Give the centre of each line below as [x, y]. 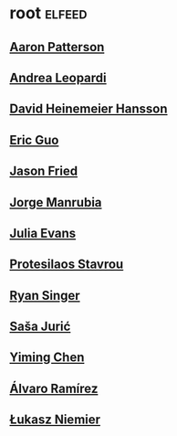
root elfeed [48, 13]
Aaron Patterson [57, 47]
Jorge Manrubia [56, 202]
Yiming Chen [47, 358]
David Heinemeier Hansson [88, 109]
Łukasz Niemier [55, 420]
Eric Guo [34, 140]
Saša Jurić [40, 327]
